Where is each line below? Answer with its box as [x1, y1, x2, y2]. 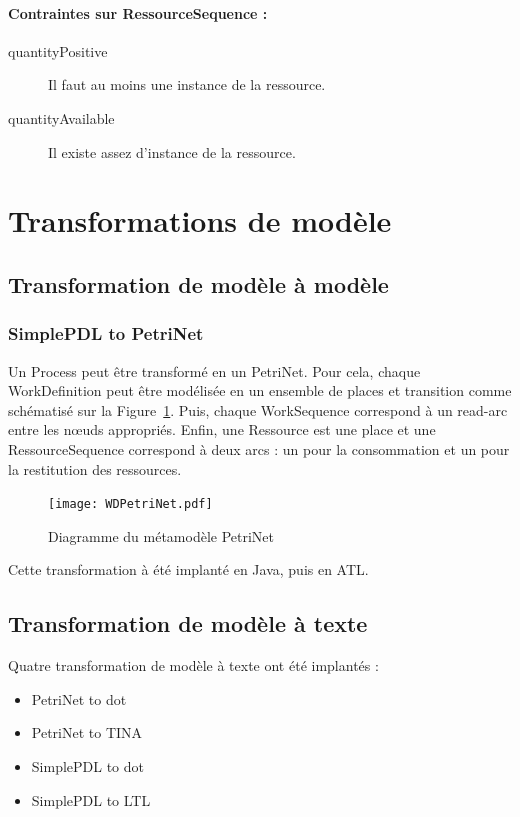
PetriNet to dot [31, 688, 127, 709]
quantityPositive [8, 40, 108, 61]
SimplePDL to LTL [31, 789, 151, 810]
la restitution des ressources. [8, 458, 182, 479]
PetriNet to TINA [31, 722, 143, 743]
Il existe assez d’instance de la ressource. [48, 141, 296, 162]
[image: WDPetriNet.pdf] [48, 497, 213, 512]
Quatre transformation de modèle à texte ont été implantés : [8, 655, 379, 676]
